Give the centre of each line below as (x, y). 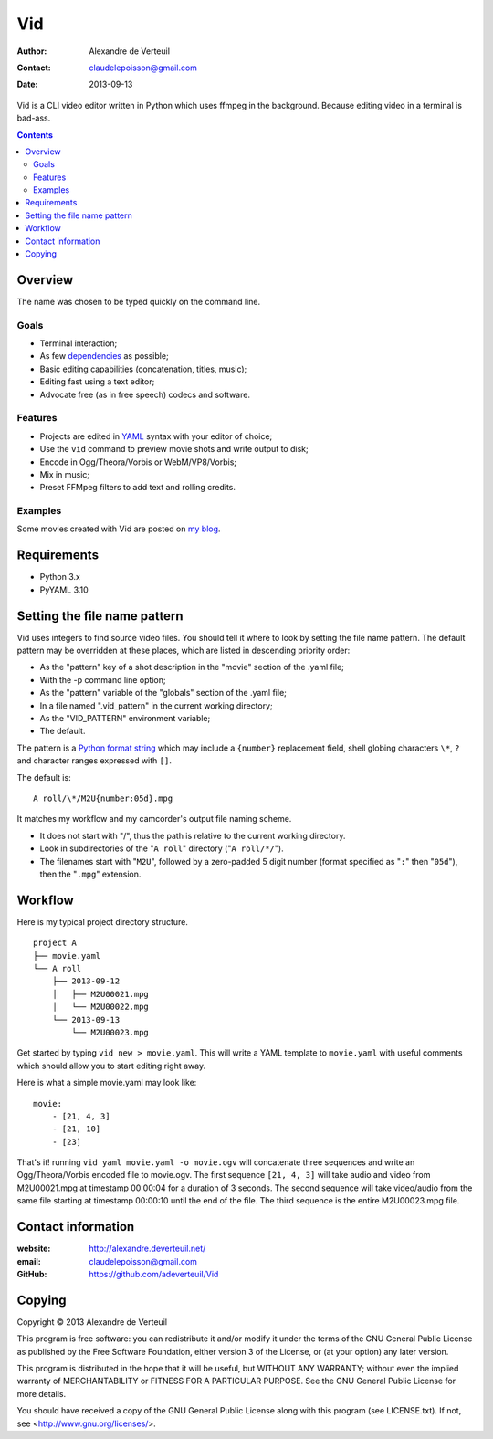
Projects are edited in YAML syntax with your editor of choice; (156, 436)
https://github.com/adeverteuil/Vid (154, 1274)
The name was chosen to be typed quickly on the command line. (138, 301)
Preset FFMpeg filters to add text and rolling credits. (138, 488)
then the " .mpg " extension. (90, 874)
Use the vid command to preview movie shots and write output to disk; (174, 449)
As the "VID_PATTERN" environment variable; (125, 719)
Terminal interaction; (79, 343)
